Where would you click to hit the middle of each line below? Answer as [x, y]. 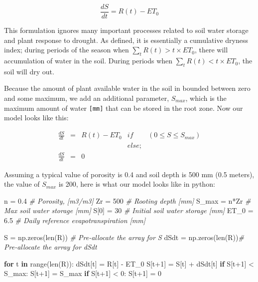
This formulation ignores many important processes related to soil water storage [126, 30]
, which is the [206, 98]
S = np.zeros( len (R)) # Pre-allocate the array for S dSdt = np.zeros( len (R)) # [124, 237]
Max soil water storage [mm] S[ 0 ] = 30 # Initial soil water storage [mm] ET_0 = [129, 210]
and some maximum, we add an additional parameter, [87, 98]
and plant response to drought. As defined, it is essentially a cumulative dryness [126, 40]
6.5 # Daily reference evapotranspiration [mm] [75, 220]
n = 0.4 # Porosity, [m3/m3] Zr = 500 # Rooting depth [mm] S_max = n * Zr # [128, 200]
